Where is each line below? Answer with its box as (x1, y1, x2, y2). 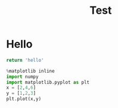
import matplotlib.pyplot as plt (6, 79, 90, 85)
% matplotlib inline (6, 68, 55, 74)
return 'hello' (6, 57, 44, 63)
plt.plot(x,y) (6, 96, 42, 102)
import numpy (6, 73, 39, 80)
